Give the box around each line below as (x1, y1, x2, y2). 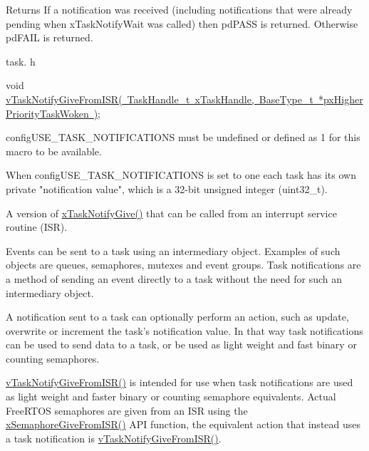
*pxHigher (318, 91, 363, 106)
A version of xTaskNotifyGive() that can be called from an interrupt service (6, 205, 337, 220)
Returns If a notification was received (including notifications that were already (6, 2, 353, 16)
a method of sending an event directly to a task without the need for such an (6, 271, 343, 286)
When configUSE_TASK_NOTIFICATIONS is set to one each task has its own (6, 167, 356, 182)
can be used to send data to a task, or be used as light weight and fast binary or (6, 337, 357, 352)
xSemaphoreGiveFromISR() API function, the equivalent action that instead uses (6, 417, 361, 432)
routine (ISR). (6, 219, 68, 234)
